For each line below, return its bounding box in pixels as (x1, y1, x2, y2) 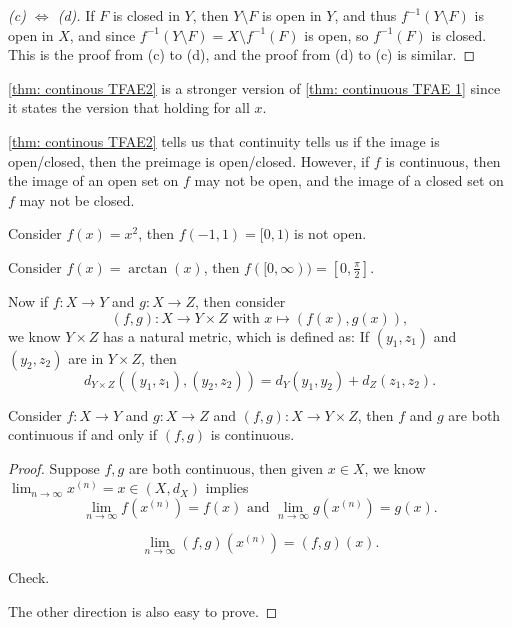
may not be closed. (19, 189, 135, 210)
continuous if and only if (8, 424, 158, 445)
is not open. (294, 223, 367, 244)
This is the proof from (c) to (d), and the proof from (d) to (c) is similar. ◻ (8, 44, 476, 65)
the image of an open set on (8, 170, 179, 191)
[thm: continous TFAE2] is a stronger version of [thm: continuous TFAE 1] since (8, 77, 501, 98)
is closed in (112, 5, 180, 25)
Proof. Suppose (8, 457, 100, 478)
